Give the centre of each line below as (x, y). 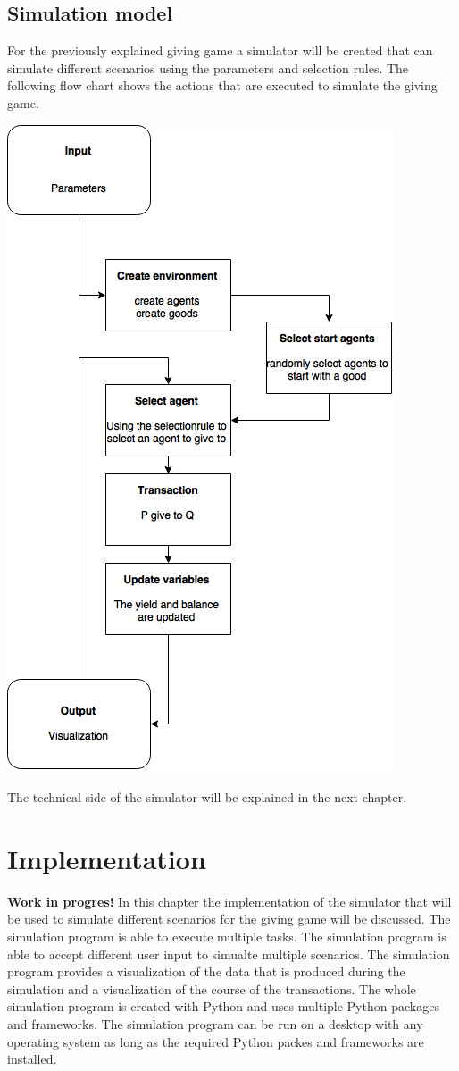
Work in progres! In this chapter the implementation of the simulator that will (229, 901)
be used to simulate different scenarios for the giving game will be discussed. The (229, 919)
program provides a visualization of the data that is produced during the (206, 971)
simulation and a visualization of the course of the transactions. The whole (212, 988)
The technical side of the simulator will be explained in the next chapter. (207, 797)
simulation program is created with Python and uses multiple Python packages (223, 1006)
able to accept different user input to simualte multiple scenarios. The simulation (229, 954)
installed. (32, 1059)
